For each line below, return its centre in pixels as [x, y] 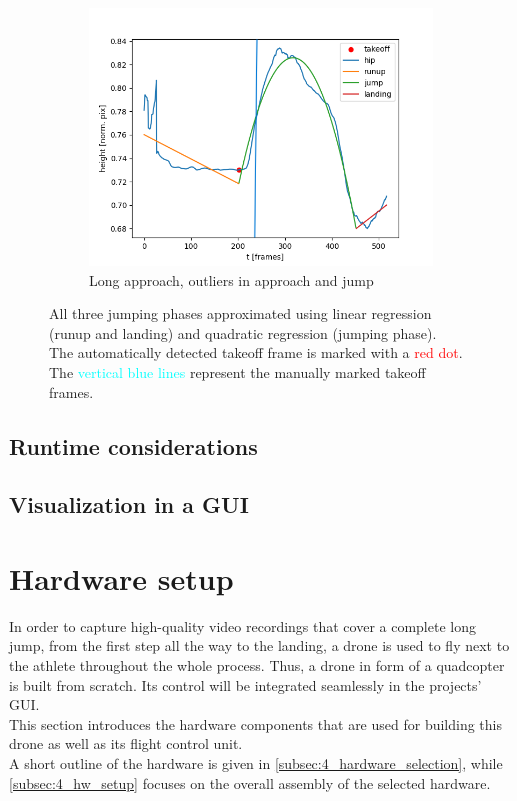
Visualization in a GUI [129, 504]
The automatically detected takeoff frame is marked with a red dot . [256, 352]
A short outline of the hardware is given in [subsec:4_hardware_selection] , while [256, 763]
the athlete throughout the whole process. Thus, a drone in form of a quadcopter [257, 665]
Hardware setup [121, 577]
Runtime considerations [133, 445]
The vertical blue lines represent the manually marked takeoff [237, 371]
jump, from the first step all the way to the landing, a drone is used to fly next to [259, 645]
